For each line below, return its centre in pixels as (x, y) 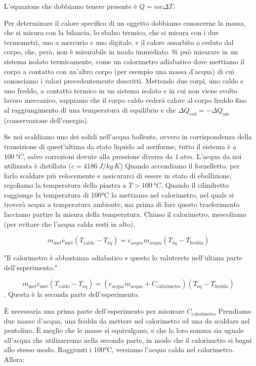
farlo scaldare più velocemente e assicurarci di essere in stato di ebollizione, (118, 175)
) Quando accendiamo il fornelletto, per (180, 166)
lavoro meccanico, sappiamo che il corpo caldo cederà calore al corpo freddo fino (125, 100)
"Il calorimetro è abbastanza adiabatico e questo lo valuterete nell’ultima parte (123, 258)
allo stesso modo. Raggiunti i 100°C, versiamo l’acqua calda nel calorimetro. (119, 349)
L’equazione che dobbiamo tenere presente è (71, 6)
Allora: (14, 359)
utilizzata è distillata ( (38, 166)
